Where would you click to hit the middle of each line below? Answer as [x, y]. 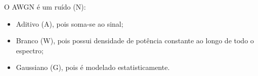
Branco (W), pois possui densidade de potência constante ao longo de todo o [135, 41]
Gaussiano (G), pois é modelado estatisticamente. [93, 67]
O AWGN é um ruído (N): [45, 7]
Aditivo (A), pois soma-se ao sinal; [70, 23]
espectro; [30, 50]
